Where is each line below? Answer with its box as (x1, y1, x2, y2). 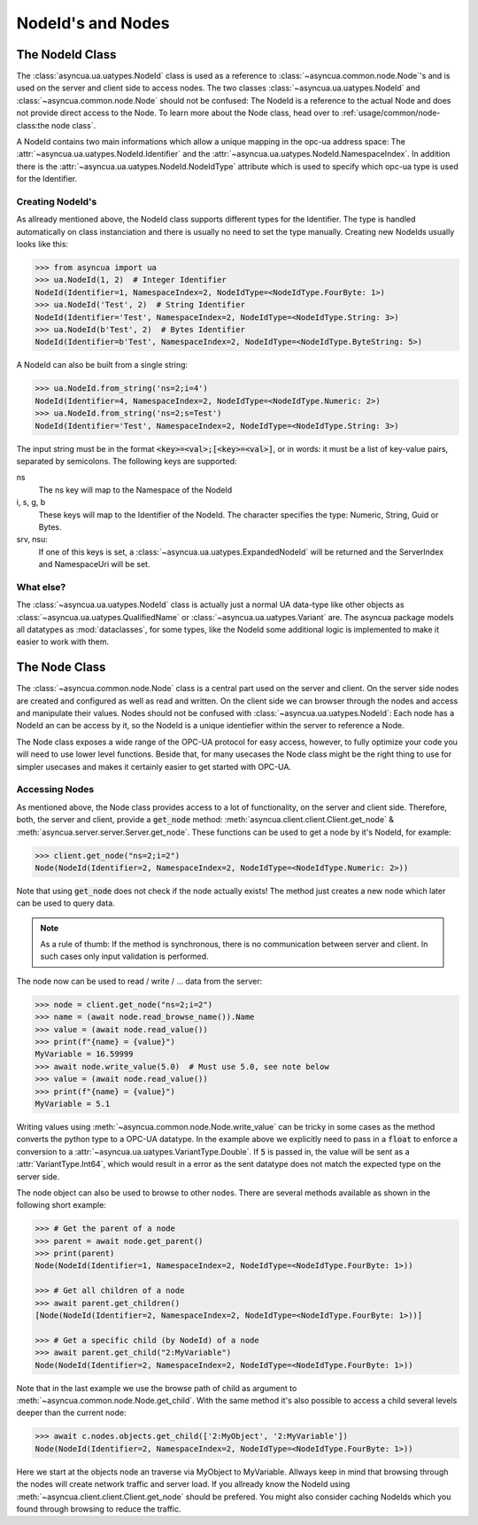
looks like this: (16, 239, 69, 250)
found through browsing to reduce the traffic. (16, 1503, 181, 1514)
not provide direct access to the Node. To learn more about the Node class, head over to (16, 107, 340, 119)
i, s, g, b (16, 497, 46, 508)
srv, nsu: (16, 534, 49, 545)
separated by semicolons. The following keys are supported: (16, 455, 237, 466)
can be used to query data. (16, 898, 115, 908)
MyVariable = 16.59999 (35, 1049, 134, 1059)
